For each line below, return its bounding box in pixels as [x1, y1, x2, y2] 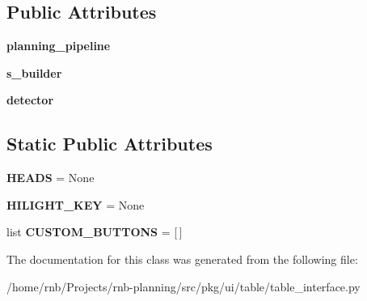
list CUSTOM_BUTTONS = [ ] [6, 223, 183, 240]
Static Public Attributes [6, 131, 213, 156]
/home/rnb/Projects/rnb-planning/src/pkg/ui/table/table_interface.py [6, 278, 361, 295]
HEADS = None [6, 169, 95, 186]
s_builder [6, 64, 62, 81]
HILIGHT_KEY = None [6, 196, 145, 213]
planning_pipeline [6, 37, 111, 54]
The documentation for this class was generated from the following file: [6, 250, 358, 267]
